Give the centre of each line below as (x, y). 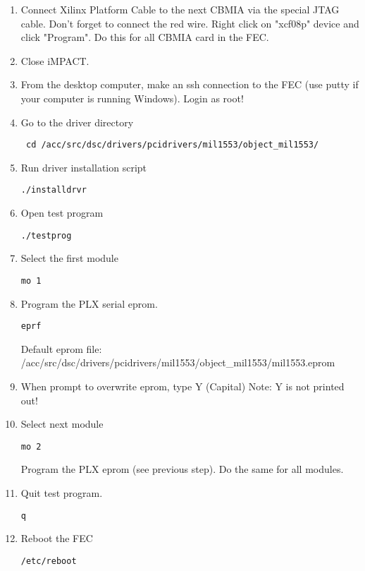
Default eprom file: (61, 348)
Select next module (62, 424)
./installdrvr (54, 190)
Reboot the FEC (57, 538)
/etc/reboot (49, 561)
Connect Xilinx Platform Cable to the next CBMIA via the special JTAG (180, 9)
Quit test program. (62, 493)
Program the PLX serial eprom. (89, 303)
